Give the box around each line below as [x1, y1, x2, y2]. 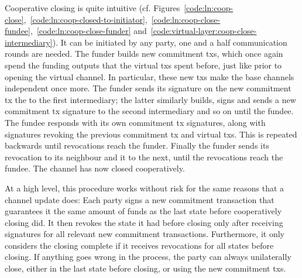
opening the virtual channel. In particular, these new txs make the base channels [5, 70, 294, 83]
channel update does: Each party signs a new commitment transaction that [5, 193, 274, 205]
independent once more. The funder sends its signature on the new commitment [5, 82, 291, 94]
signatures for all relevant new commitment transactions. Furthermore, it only [5, 228, 284, 240]
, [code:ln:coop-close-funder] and [30, 25, 147, 37]
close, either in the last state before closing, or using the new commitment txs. [5, 262, 286, 274]
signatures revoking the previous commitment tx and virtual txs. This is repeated [5, 128, 297, 140]
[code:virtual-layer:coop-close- [150, 25, 257, 37]
